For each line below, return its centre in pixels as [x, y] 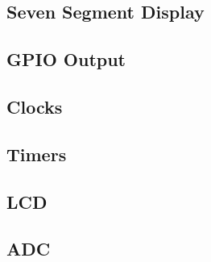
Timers [37, 154]
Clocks [35, 106]
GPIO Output [66, 59]
